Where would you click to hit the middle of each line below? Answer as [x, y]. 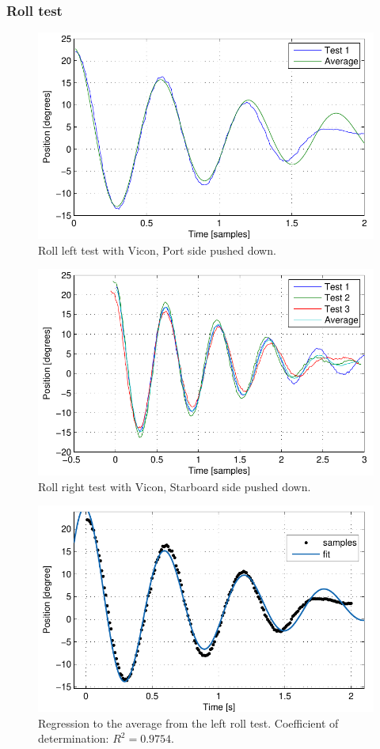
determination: [74, 738]
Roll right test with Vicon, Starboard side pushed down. [175, 486]
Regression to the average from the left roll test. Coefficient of [188, 723]
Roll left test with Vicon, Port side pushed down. [157, 250]
